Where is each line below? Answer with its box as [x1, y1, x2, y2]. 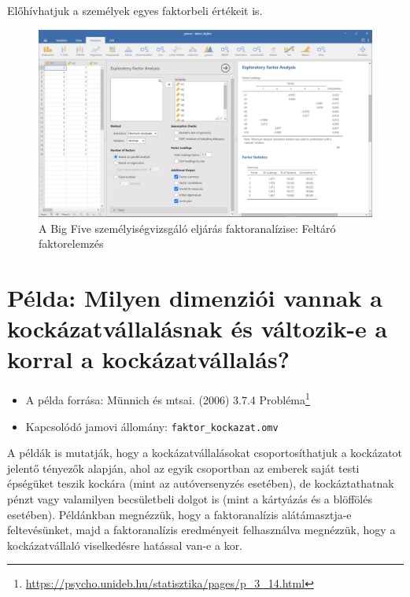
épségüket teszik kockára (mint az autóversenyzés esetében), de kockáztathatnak [7, 475, 394, 492]
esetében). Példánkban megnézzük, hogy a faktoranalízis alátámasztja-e [7, 506, 352, 522]
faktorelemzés [39, 235, 104, 252]
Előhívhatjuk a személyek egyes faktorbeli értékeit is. [7, 2, 263, 18]
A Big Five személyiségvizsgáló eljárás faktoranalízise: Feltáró [39, 219, 336, 236]
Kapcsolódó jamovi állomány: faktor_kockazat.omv [25, 418, 279, 434]
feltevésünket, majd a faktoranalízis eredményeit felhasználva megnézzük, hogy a [7, 521, 396, 538]
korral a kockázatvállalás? [7, 343, 290, 375]
